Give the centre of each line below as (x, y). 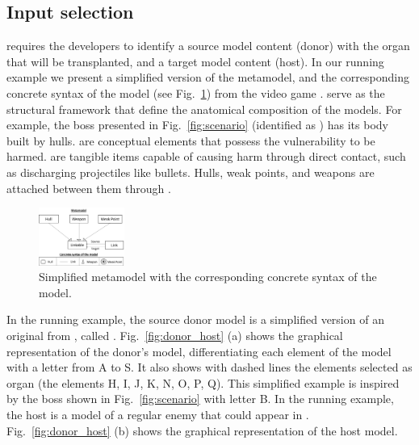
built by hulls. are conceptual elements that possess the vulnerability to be (191, 140)
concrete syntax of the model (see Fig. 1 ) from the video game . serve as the (196, 92)
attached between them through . (89, 188)
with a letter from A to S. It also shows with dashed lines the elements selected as (209, 367)
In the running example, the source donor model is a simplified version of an (195, 319)
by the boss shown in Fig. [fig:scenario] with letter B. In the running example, (200, 399)
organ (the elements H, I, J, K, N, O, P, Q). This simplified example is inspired (203, 382)
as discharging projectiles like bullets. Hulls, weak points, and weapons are (191, 172)
